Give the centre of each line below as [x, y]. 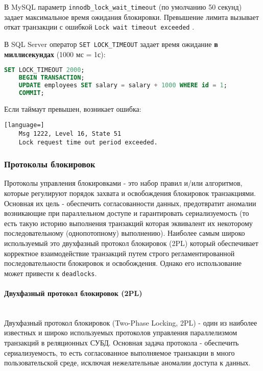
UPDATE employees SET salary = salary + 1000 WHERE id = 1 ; [123, 85]
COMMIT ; [31, 93]
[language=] [24, 125]
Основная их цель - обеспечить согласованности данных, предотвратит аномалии [130, 203]
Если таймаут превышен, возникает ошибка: [73, 108]
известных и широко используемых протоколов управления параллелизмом [121, 332]
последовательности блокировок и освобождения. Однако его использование [123, 263]
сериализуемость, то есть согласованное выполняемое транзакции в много [119, 352]
